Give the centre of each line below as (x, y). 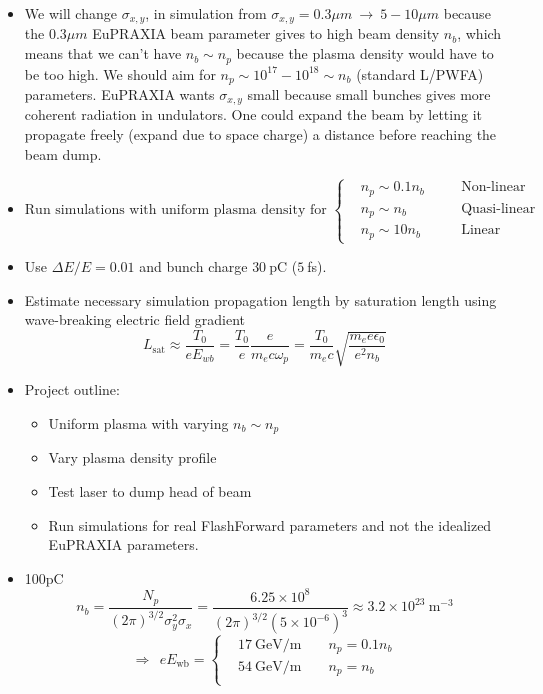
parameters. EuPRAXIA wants (119, 93)
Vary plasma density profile (132, 457)
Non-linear (493, 187)
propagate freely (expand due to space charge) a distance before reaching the (260, 134)
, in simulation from (206, 13)
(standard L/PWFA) (420, 73)
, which (479, 33)
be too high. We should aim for (120, 73)
